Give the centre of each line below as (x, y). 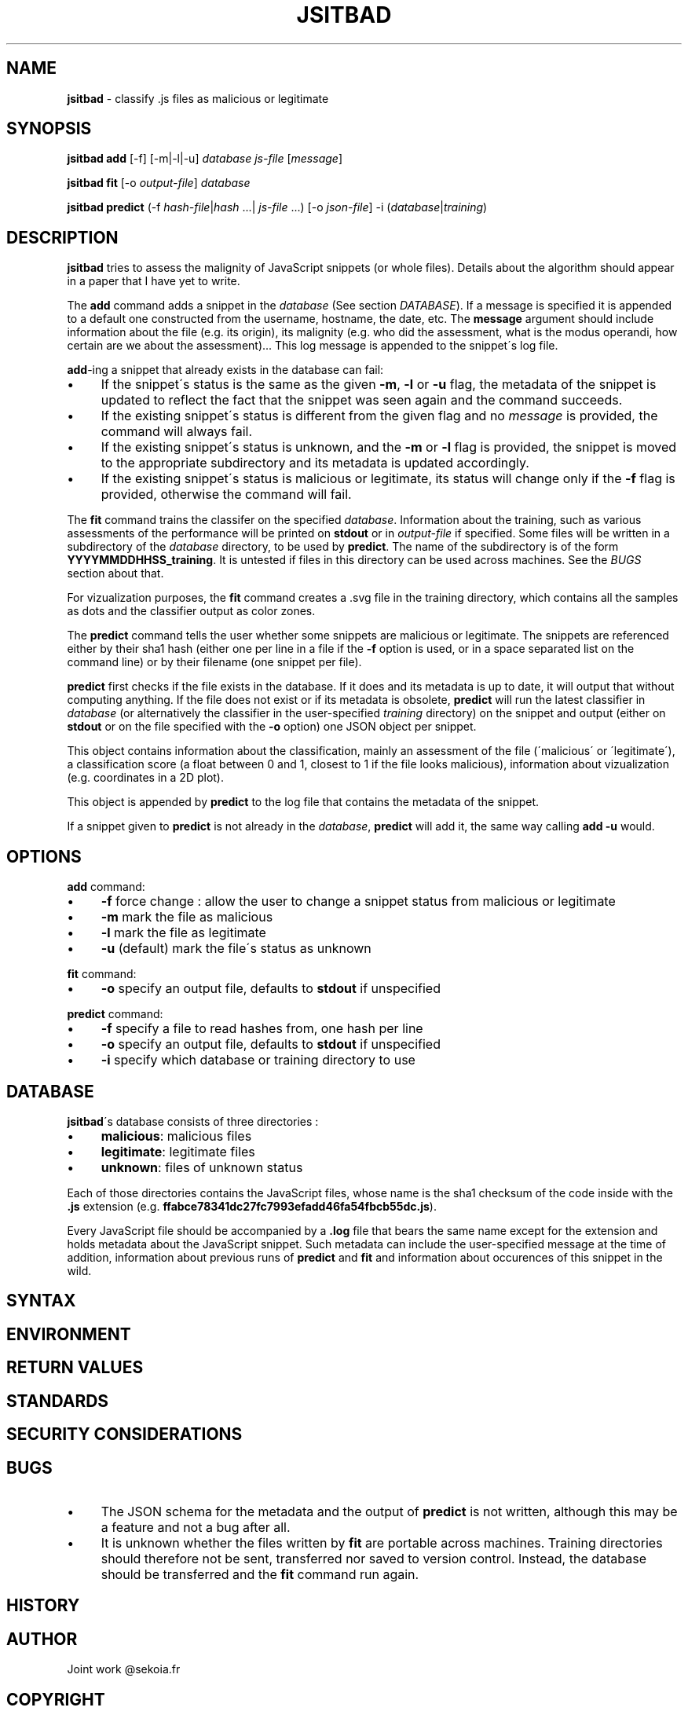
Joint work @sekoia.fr (124, 1669)
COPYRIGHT (56, 1699)
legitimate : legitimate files (178, 1151)
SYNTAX (41, 1301)
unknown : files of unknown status (202, 1167)
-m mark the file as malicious (187, 917)
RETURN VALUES (75, 1368)
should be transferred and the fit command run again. (260, 1574)
